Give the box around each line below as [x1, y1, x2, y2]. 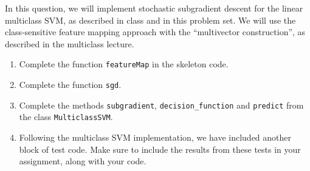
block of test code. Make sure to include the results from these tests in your [19, 142, 301, 155]
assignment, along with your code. [19, 155, 146, 167]
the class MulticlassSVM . [19, 110, 113, 123]
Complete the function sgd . [19, 78, 122, 91]
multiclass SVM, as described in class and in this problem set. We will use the [5, 13, 296, 26]
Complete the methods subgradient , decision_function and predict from [19, 98, 304, 111]
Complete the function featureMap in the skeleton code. [19, 58, 229, 70]
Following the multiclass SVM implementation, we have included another [19, 131, 292, 143]
